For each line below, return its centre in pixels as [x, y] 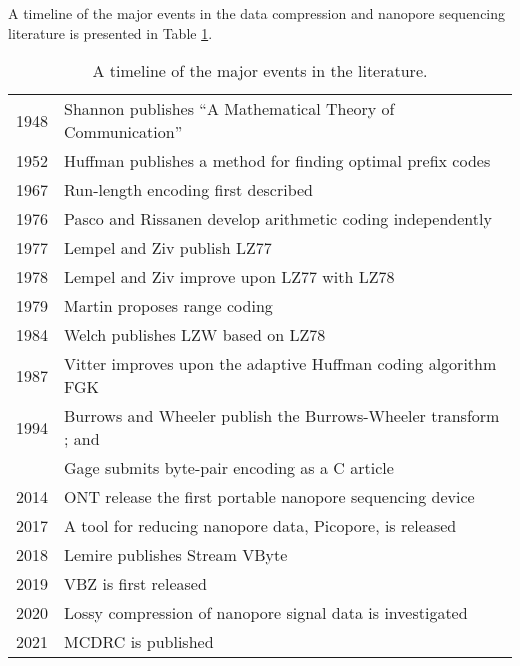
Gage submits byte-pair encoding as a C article [229, 468]
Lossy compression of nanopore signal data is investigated [266, 613]
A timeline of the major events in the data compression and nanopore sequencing [257, 13]
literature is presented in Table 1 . [110, 32]
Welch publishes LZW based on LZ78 [195, 335]
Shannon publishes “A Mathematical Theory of [229, 109]
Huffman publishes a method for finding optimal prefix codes [277, 161]
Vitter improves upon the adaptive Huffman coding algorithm [280, 364]
